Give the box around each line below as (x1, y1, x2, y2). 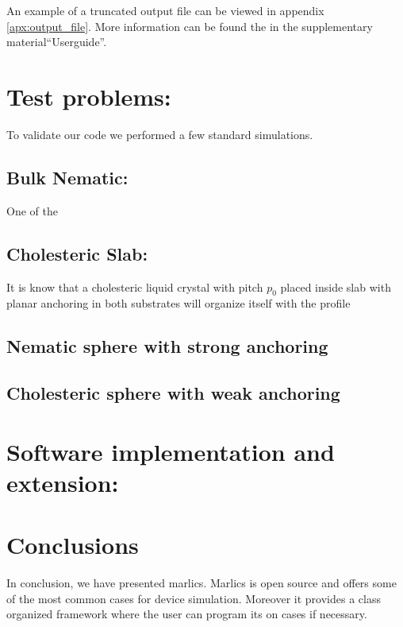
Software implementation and (6, 435, 335, 467)
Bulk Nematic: (6, 164, 129, 189)
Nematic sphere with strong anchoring (6, 334, 328, 358)
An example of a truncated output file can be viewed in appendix (6, 2, 324, 18)
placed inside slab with (280, 278, 391, 295)
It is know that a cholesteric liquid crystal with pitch (6, 278, 263, 295)
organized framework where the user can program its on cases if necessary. (6, 606, 367, 622)
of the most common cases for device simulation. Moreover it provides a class (6, 590, 381, 606)
